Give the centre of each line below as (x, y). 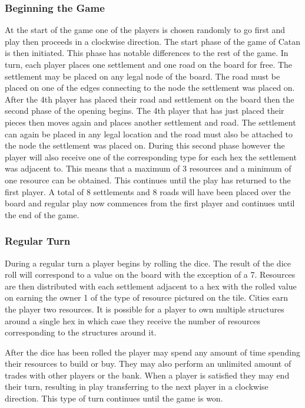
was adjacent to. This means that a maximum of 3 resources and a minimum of (148, 168)
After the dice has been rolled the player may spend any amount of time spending (153, 352)
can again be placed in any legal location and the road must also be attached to (149, 134)
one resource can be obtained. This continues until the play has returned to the (148, 180)
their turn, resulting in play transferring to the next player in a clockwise (137, 386)
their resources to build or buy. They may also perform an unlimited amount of (148, 363)
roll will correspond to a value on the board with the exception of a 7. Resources (150, 274)
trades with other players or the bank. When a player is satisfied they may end (147, 375)
